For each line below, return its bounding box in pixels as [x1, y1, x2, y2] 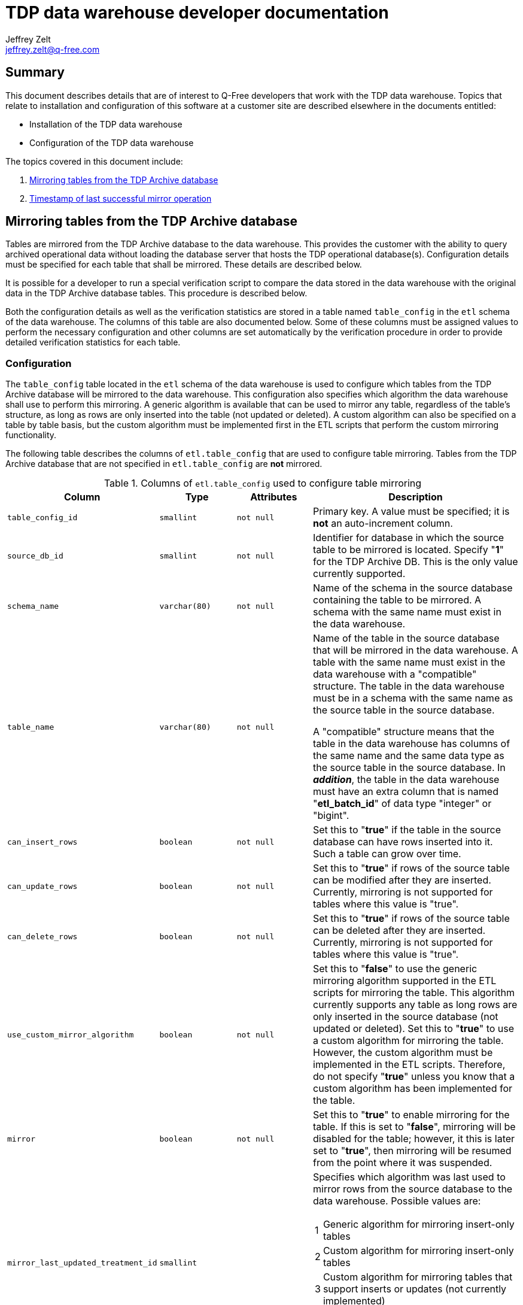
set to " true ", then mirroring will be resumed [313, 1145, 512, 1157]
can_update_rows [7, 881, 78, 891]
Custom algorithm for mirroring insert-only [323, 1245, 514, 1257]
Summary [5, 65, 65, 80]
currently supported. [313, 567, 406, 580]
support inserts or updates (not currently [323, 1283, 507, 1295]
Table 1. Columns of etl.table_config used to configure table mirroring [104, 477, 422, 490]
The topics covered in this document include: [5, 156, 183, 166]
